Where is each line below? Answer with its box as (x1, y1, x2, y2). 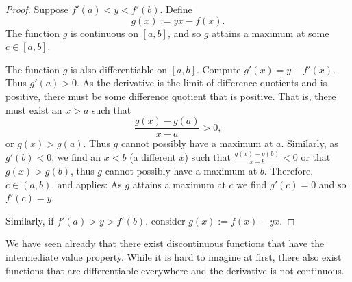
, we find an (51, 150, 101, 164)
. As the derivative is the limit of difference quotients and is (77, 75, 327, 90)
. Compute (196, 62, 241, 76)
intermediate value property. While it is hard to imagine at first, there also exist (5, 249, 342, 264)
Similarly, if (5, 213, 54, 227)
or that (301, 150, 331, 164)
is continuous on (70, 25, 138, 40)
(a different (129, 150, 176, 164)
